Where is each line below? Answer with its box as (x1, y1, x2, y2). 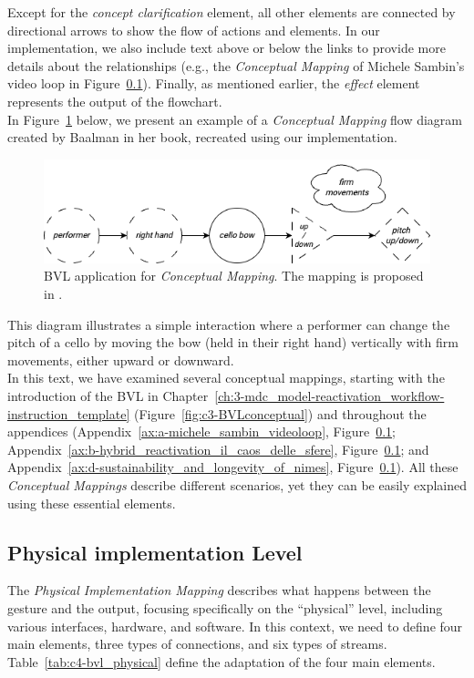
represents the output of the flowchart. (7, 91, 222, 110)
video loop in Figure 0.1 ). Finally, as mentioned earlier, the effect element (7, 74, 420, 93)
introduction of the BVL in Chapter (7, 386, 209, 406)
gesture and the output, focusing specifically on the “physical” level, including (7, 598, 443, 617)
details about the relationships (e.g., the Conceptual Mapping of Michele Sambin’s (7, 56, 465, 75)
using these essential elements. (7, 493, 176, 512)
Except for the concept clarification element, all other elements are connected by (7, 3, 456, 21)
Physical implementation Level (7, 538, 303, 566)
